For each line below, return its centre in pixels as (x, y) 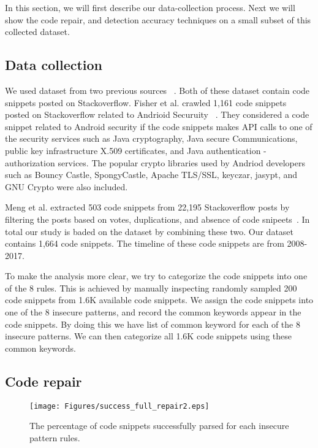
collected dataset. (37, 32)
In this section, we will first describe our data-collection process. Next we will (150, 7)
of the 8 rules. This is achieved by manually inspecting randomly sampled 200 (151, 288)
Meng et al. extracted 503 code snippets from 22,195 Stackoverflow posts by (147, 207)
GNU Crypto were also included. (66, 186)
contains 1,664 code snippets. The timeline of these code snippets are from (145, 243)
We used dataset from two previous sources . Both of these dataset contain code (157, 90)
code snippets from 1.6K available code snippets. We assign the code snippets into (159, 300)
